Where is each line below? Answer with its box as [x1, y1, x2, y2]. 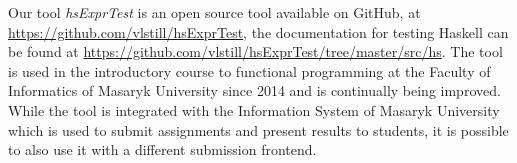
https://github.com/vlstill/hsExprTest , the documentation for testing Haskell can [8, 21, 509, 42]
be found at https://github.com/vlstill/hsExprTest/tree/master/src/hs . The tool [8, 41, 503, 62]
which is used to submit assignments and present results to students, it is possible [8, 119, 509, 140]
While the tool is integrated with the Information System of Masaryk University [8, 99, 500, 120]
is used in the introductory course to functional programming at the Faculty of [8, 60, 491, 81]
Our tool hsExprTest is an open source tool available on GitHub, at [8, 2, 421, 22]
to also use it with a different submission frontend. [8, 139, 317, 160]
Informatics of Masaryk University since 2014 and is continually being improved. [8, 80, 501, 101]
